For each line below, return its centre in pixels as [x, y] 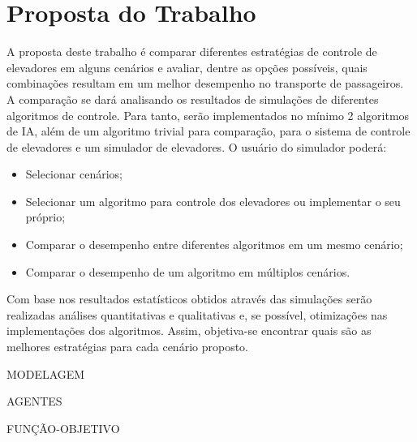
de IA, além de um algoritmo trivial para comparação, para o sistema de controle [208, 131]
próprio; [45, 217]
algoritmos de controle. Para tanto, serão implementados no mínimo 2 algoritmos [208, 115]
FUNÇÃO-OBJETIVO [63, 428]
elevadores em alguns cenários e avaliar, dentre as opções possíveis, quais [187, 67]
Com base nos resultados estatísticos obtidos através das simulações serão [189, 299]
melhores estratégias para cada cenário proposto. [127, 347]
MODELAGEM [46, 373]
